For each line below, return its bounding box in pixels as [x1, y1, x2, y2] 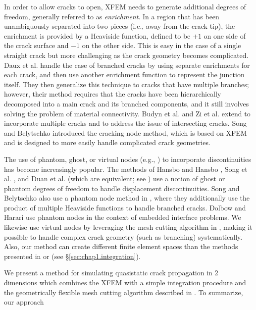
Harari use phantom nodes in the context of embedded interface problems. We [4, 212, 241, 222]
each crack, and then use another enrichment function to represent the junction [4, 69, 245, 80]
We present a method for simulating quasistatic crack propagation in [4, 267, 212, 278]
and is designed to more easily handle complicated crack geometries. [4, 137, 210, 148]
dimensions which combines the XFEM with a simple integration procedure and [4, 277, 246, 288]
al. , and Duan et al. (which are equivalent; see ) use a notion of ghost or [4, 173, 225, 184]
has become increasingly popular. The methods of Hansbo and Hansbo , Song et [4, 163, 248, 174]
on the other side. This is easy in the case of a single [82, 40, 241, 51]
